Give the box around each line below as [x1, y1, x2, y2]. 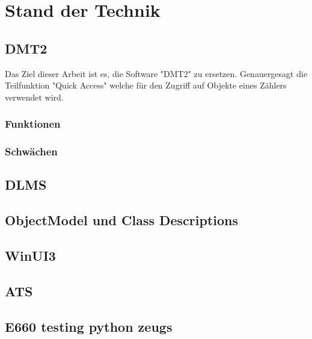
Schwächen [5, 144, 58, 159]
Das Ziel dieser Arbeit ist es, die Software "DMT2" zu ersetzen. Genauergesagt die [5, 67, 308, 79]
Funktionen [5, 116, 61, 131]
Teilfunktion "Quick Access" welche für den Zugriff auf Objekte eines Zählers [5, 79, 287, 92]
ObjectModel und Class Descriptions [5, 211, 239, 229]
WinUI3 [5, 246, 56, 264]
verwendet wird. [5, 90, 64, 103]
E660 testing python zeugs [5, 317, 173, 335]
